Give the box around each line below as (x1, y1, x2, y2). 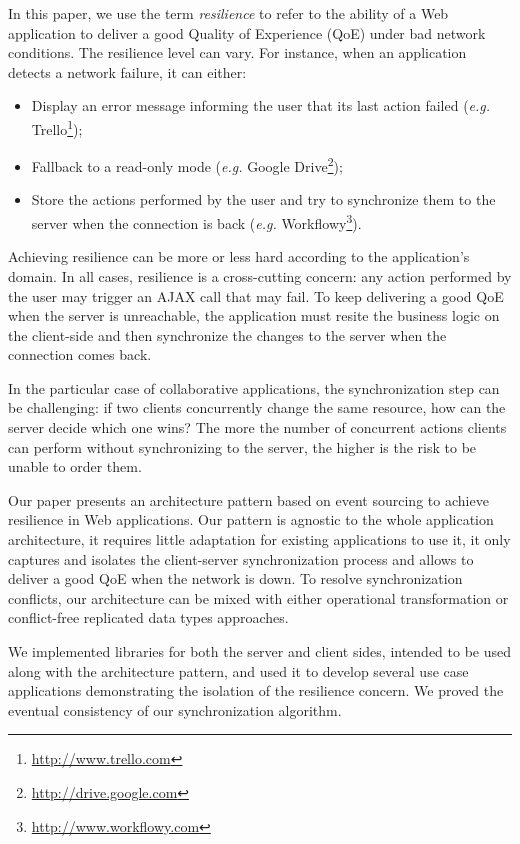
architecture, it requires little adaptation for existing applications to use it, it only (8, 529, 511, 550)
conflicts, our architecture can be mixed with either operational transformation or (8, 587, 509, 608)
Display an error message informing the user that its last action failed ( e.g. (31, 95, 491, 116)
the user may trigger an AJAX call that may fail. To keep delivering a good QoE (8, 285, 504, 306)
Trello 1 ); (31, 115, 83, 139)
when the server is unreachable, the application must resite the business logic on (8, 305, 500, 326)
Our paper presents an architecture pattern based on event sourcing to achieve (8, 489, 489, 510)
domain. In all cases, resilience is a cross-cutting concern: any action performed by (8, 265, 512, 286)
